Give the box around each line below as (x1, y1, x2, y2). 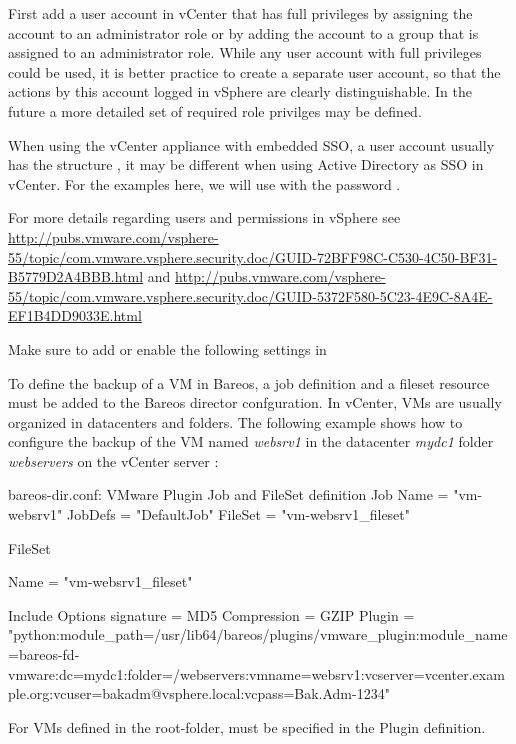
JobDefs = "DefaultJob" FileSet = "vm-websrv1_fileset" (67, 504, 411, 525)
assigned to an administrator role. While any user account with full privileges (8, 42, 482, 63)
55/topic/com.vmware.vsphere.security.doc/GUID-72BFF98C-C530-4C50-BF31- (8, 246, 498, 267)
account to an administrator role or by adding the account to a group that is (8, 22, 479, 43)
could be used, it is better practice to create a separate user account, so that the (8, 61, 501, 82)
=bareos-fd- (8, 644, 80, 665)
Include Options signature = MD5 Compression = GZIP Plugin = (8, 604, 415, 625)
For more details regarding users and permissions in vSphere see (8, 207, 401, 228)
